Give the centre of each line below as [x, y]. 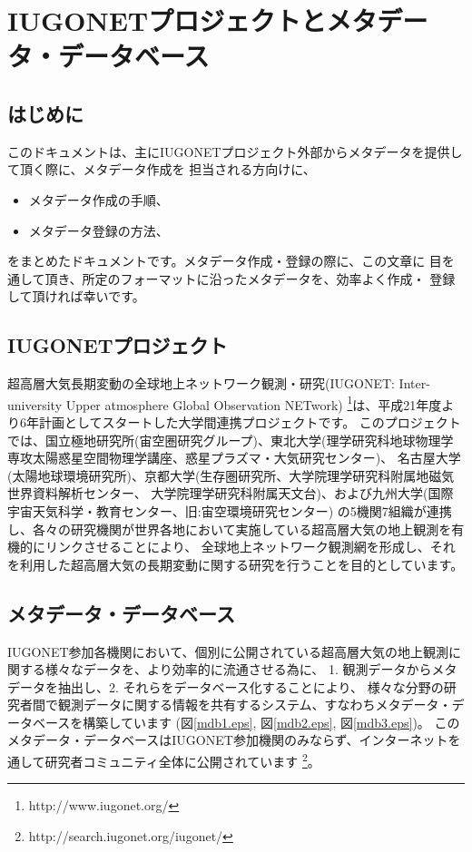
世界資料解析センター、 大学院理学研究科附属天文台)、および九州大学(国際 [231, 493]
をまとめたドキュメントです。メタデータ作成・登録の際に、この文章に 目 [225, 261]
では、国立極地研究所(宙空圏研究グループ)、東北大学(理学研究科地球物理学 [231, 440]
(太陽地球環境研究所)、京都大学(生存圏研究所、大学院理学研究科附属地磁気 [231, 475]
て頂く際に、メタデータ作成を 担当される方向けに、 [162, 169]
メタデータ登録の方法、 [98, 230]
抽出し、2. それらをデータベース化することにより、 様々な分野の [251, 686]
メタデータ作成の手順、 [98, 199]
